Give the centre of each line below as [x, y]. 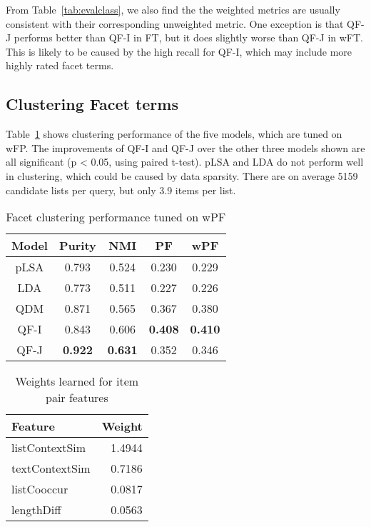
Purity [77, 246]
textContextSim [51, 468]
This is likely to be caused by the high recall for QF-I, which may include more [179, 51]
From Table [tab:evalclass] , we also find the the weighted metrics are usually [173, 9]
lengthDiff [36, 510]
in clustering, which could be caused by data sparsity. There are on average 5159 [182, 175]
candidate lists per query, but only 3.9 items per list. [121, 190]
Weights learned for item [77, 381]
